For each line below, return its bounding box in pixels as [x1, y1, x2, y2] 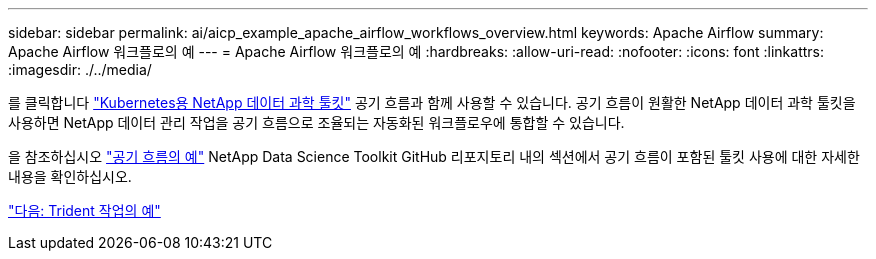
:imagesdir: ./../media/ [8, 61, 152, 78]
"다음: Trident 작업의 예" [8, 202, 161, 219]
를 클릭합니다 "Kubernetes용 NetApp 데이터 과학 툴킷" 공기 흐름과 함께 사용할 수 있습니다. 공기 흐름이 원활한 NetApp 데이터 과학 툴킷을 [8, 94, 856, 111]
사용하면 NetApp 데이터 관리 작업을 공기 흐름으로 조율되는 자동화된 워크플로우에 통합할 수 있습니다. [8, 114, 625, 131]
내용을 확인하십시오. [8, 168, 132, 185]
